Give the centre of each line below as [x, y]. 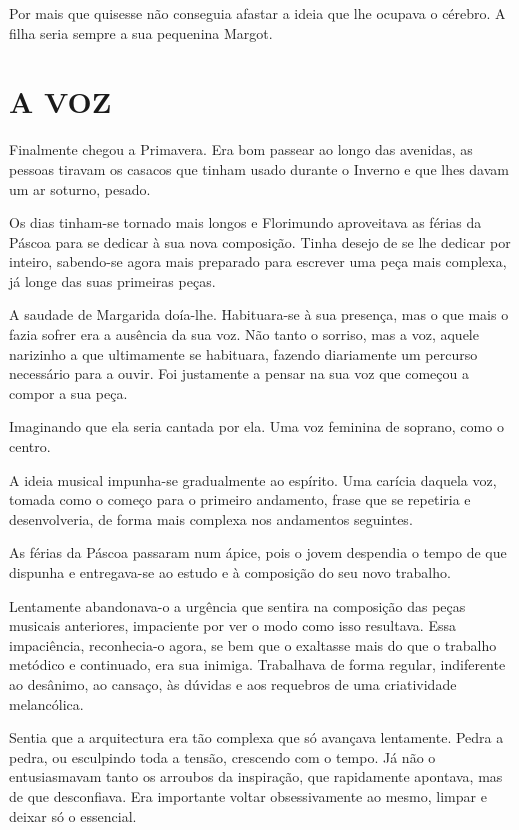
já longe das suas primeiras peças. [112, 280]
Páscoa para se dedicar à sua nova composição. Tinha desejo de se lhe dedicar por [260, 241]
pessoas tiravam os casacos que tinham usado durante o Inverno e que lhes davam [259, 168]
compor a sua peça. [68, 392]
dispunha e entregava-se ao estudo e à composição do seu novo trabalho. [230, 572]
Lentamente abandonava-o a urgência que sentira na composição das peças [237, 605]
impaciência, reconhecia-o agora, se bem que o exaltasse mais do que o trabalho [253, 644]
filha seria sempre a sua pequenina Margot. [141, 32]
